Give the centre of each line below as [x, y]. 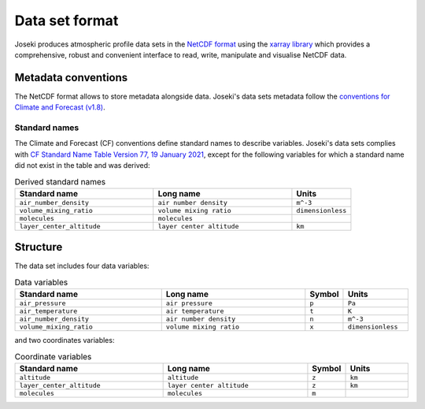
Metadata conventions [71, 78]
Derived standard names [60, 181]
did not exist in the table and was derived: [82, 165]
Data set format [67, 20]
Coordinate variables [53, 356]
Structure [39, 247]
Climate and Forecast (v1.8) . [60, 107]
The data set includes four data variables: [82, 266]
